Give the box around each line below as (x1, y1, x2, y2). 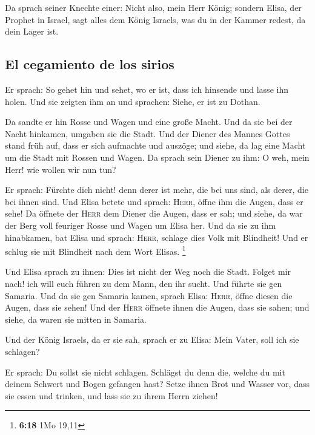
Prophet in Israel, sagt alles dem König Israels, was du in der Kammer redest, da (5, 13, 306, 25)
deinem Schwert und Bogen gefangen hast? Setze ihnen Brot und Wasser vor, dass (5, 377, 310, 390)
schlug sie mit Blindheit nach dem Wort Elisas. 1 (5, 243, 186, 257)
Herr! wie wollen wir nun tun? (5, 163, 116, 175)
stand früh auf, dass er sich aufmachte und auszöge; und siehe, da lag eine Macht (5, 139, 306, 152)
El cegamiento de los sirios (5, 55, 174, 73)
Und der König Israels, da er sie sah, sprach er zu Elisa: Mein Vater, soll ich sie (5, 333, 299, 346)
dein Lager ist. (5, 25, 59, 38)
